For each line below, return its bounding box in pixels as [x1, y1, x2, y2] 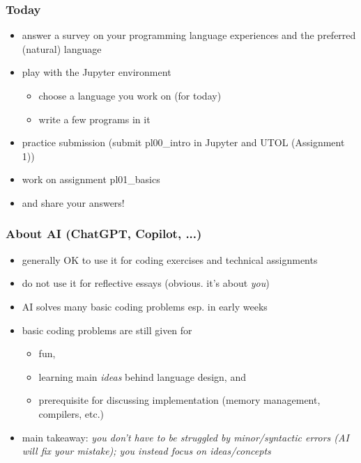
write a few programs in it [38, 111, 151, 126]
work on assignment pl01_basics [22, 172, 160, 187]
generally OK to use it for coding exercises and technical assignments [22, 252, 318, 267]
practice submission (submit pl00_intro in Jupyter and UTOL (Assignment [22, 135, 345, 150]
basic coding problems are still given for [22, 322, 192, 337]
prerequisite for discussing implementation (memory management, [38, 393, 321, 407]
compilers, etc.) [38, 406, 105, 421]
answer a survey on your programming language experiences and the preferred [22, 28, 356, 42]
